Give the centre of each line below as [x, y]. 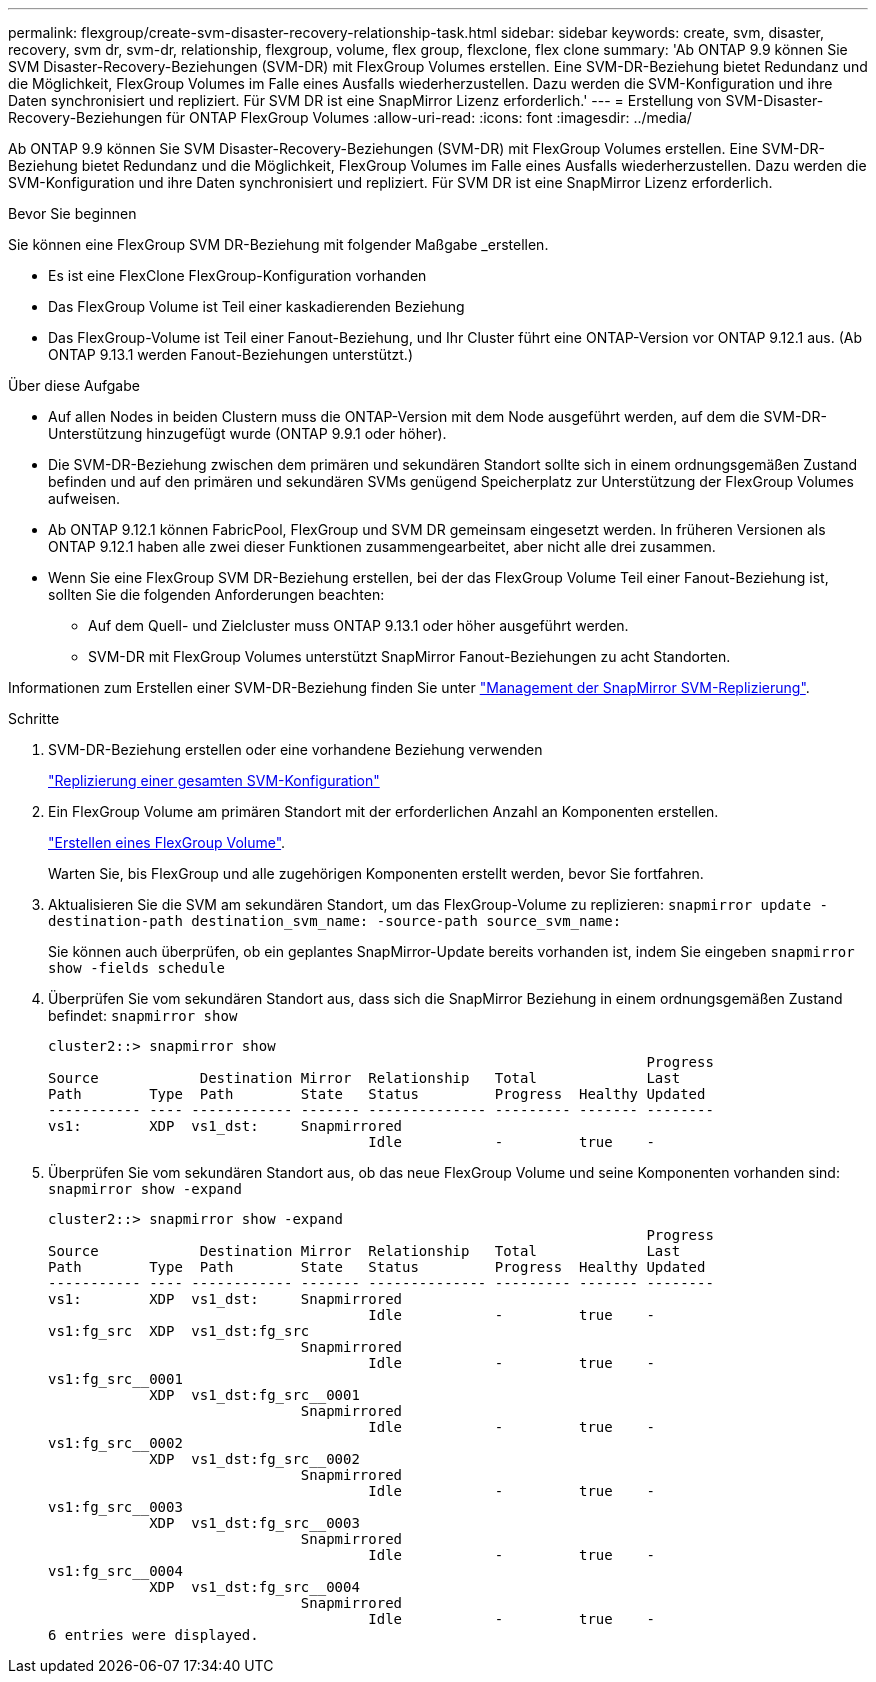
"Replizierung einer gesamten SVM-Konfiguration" [214, 780]
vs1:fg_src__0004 [115, 1571]
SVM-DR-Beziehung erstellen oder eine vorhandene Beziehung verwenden [295, 749]
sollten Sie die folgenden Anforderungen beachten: [216, 594]
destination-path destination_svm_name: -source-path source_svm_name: [335, 921]
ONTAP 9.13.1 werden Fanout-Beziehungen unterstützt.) [230, 354]
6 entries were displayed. [153, 1635]
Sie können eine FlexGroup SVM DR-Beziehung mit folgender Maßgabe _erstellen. [278, 244]
